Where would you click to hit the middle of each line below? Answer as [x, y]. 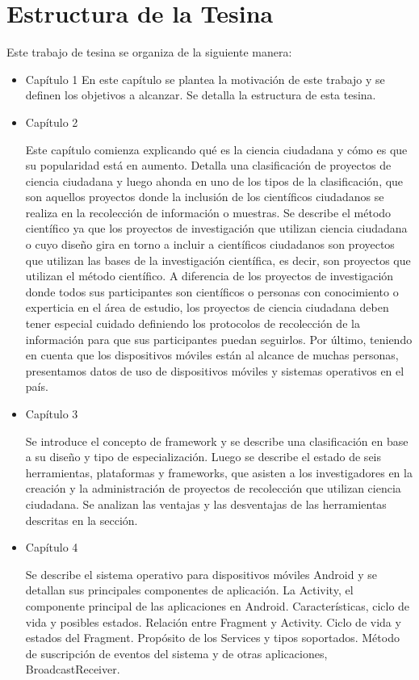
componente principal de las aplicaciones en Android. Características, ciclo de [218, 605]
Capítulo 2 [52, 122]
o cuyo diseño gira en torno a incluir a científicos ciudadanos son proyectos [210, 244]
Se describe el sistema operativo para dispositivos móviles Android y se [201, 574]
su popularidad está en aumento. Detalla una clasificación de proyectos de [208, 165]
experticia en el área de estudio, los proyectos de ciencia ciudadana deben [207, 307]
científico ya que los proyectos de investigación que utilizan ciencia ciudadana [216, 228]
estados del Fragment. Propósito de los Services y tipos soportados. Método [212, 638]
